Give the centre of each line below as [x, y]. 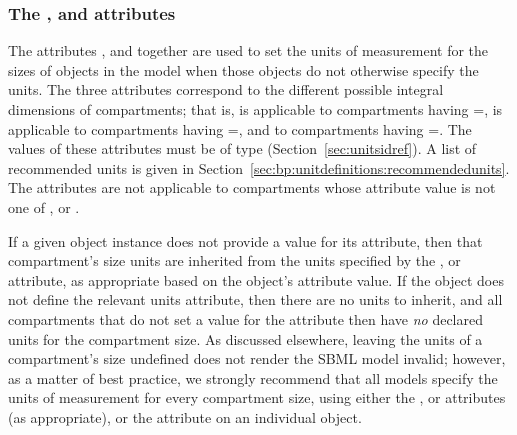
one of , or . [44, 206]
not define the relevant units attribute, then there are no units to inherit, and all [255, 299]
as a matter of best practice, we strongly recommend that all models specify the [253, 377]
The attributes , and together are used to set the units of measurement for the [248, 50]
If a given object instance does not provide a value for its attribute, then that [245, 240]
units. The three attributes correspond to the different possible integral [226, 89]
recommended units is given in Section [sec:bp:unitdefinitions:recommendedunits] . [259, 167]
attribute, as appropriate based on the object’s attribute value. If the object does [256, 279]
